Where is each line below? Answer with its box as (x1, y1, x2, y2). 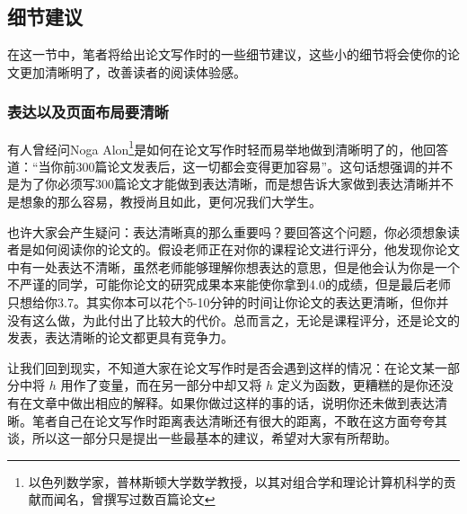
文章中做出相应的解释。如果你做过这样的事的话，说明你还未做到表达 (31, 393, 435, 412)
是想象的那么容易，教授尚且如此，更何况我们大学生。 (7, 192, 322, 211)
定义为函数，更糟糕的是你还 (277, 376, 441, 394)
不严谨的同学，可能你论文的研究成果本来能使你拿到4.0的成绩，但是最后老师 (7, 275, 451, 294)
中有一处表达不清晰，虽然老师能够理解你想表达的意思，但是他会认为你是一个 (7, 257, 460, 276)
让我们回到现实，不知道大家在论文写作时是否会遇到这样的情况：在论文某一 (7, 358, 447, 377)
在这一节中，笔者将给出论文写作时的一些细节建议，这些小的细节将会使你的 (7, 45, 447, 64)
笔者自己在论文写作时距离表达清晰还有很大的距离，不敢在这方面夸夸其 (31, 411, 447, 430)
